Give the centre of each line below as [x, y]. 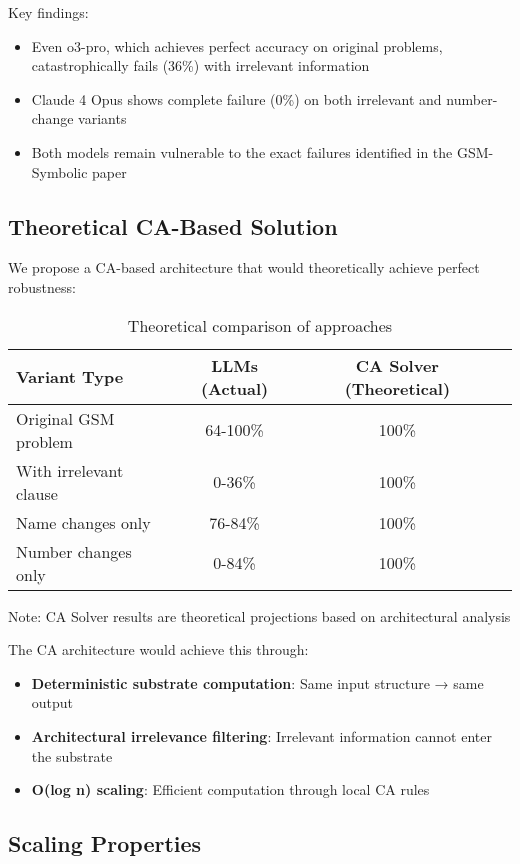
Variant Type [70, 377]
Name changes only [83, 522]
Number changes [74, 551]
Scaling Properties [105, 843]
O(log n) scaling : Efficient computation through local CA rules [230, 789]
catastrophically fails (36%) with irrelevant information [200, 65]
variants [102, 118]
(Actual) [234, 388]
